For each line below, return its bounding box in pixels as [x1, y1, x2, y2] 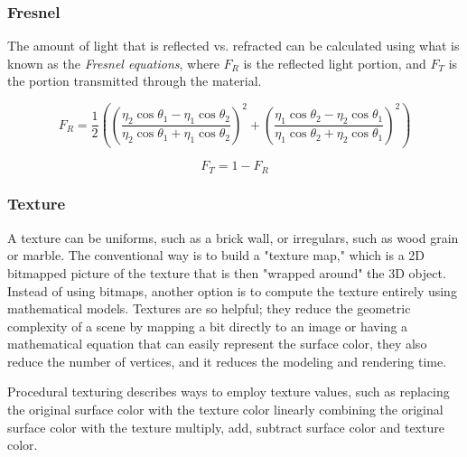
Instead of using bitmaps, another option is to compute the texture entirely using [7, 281, 457, 300]
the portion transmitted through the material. [7, 71, 262, 90]
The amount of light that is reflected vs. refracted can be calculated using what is [7, 36, 460, 55]
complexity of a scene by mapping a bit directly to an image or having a [7, 316, 408, 335]
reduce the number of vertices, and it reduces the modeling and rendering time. [7, 351, 447, 370]
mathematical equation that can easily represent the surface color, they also [7, 334, 427, 353]
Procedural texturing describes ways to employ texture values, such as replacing [7, 382, 450, 401]
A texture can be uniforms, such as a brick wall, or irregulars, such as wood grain [7, 228, 459, 247]
